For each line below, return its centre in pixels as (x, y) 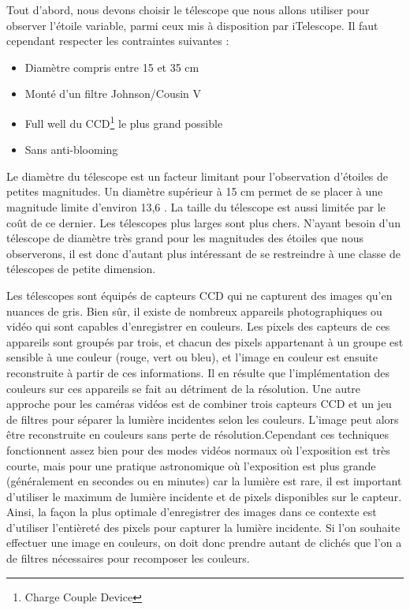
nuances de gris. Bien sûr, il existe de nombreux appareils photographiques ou (194, 311)
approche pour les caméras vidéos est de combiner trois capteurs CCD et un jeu (199, 404)
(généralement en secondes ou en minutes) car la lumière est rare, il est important (204, 481)
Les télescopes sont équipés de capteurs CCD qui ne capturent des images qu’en (199, 295)
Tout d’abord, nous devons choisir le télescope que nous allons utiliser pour (188, 9)
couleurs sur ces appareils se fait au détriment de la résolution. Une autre (184, 388)
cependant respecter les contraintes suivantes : (118, 41)
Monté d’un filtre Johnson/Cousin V (113, 94)
